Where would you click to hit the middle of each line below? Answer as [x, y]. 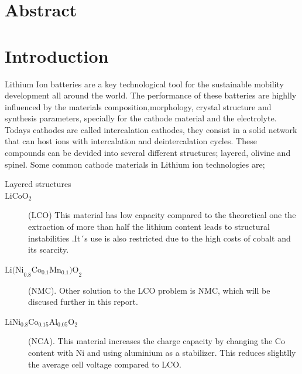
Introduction [57, 55]
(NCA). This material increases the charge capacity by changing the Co [157, 341]
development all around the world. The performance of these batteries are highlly [151, 95]
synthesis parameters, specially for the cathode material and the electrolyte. [141, 118]
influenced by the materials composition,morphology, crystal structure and [138, 106]
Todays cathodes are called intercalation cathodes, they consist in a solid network [151, 129]
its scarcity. [49, 249]
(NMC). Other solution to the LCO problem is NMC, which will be [149, 290]
